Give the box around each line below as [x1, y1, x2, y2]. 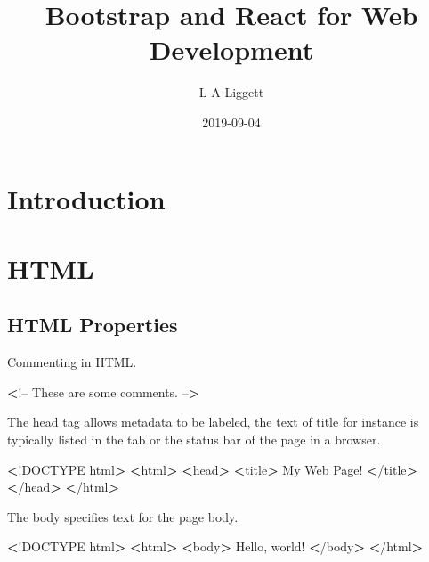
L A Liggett [198, 83, 264, 102]
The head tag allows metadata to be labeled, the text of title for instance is [7, 412, 419, 431]
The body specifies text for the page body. [7, 507, 239, 525]
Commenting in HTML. [7, 353, 137, 371]
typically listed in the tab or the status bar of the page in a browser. [7, 430, 381, 449]
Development [149, 31, 314, 68]
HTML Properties [7, 311, 178, 338]
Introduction [7, 180, 166, 216]
